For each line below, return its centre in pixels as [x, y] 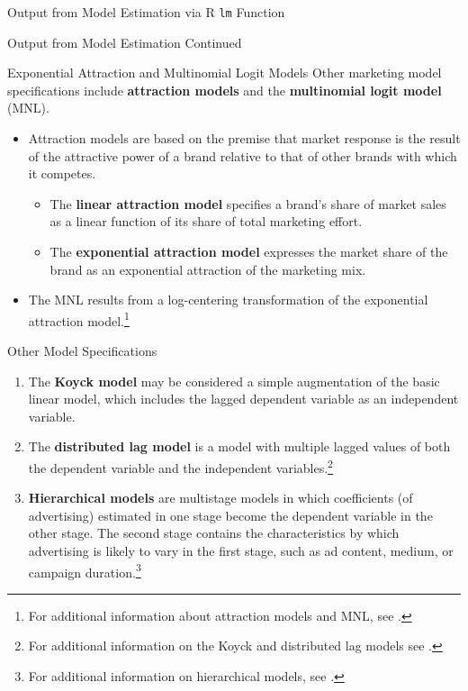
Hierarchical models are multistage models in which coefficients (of [220, 498]
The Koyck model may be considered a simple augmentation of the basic [234, 381]
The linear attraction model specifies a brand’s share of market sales [248, 203]
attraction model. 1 [79, 319]
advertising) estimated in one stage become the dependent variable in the [230, 515]
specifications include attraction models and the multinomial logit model [225, 90]
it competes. [62, 173]
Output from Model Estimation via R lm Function [146, 12]
